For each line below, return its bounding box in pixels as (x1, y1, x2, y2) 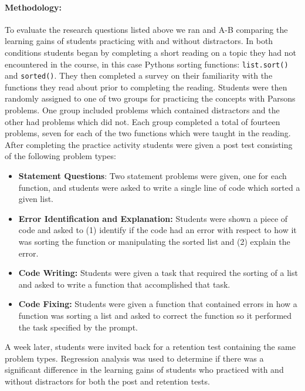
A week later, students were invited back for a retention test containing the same (5, 341, 296, 353)
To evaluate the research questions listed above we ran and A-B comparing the (5, 23, 288, 35)
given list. (18, 193, 53, 205)
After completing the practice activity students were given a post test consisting (5, 138, 293, 150)
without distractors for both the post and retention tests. (5, 375, 210, 387)
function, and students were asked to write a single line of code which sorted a (18, 181, 300, 193)
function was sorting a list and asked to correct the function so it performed (18, 309, 292, 321)
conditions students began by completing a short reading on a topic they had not (5, 46, 297, 58)
